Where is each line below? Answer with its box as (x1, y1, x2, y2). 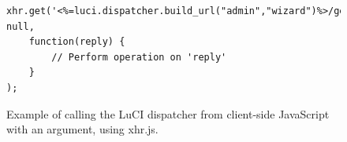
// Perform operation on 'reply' (51, 51, 227, 63)
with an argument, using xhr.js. (6, 121, 159, 137)
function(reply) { (28, 36, 125, 48)
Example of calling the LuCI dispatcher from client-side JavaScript (6, 105, 330, 122)
